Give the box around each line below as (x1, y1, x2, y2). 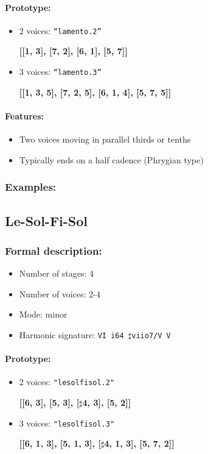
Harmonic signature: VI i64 (19, 328, 124, 341)
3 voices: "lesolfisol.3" (19, 416, 115, 429)
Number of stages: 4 (19, 267, 94, 280)
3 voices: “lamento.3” (19, 65, 102, 78)
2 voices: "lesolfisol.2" (19, 375, 115, 388)
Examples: (5, 179, 57, 194)
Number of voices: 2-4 (19, 287, 100, 300)
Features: (5, 109, 44, 122)
